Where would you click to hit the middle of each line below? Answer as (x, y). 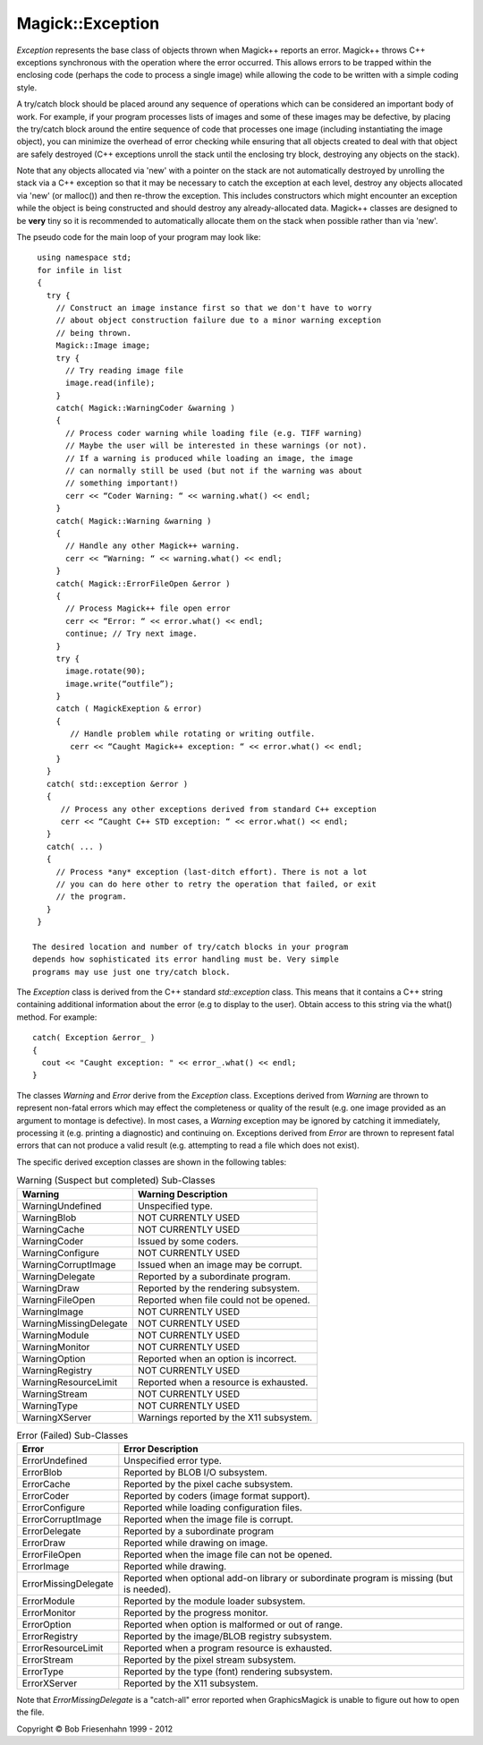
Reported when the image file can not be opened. (228, 1554)
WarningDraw (51, 1287)
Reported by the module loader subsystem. (215, 1601)
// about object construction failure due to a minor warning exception (219, 321)
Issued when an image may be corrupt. (220, 1264)
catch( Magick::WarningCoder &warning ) (146, 408)
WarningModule (55, 1335)
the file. (30, 1712)
